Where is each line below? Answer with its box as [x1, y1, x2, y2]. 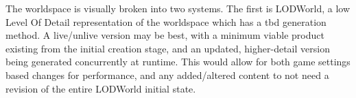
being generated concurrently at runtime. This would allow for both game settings [5, 54, 351, 69]
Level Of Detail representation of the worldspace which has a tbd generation [5, 14, 327, 29]
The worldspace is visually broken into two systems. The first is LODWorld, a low [5, 1, 351, 15]
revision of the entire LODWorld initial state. [5, 81, 196, 95]
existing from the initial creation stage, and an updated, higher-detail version [5, 41, 330, 55]
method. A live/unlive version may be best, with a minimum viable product [5, 28, 324, 42]
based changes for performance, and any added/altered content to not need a [5, 67, 329, 82]
